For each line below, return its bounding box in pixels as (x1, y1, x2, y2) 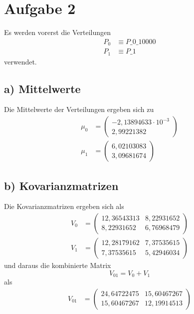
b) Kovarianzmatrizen (4, 177, 119, 193)
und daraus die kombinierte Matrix (4, 260, 111, 270)
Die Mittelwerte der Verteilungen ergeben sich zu (4, 104, 154, 114)
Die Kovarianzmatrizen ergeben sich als (4, 201, 124, 211)
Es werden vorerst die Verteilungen (4, 27, 111, 37)
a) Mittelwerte (4, 80, 81, 96)
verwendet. (4, 56, 37, 66)
